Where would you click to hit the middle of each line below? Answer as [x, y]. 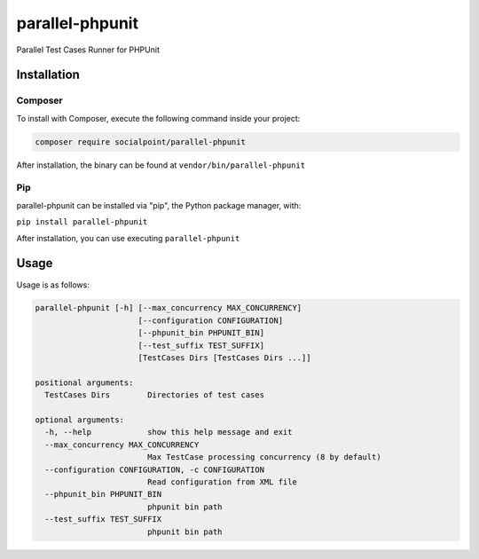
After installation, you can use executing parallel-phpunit [128, 238]
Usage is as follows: [53, 285]
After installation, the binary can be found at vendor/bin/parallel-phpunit [161, 165]
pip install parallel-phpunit [82, 222]
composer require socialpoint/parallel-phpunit [140, 142]
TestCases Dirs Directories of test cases [155, 395]
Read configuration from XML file [222, 482]
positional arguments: [84, 382]
